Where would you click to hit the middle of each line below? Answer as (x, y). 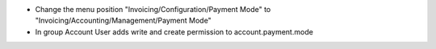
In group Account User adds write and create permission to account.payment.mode (174, 31)
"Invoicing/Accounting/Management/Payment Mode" (123, 21)
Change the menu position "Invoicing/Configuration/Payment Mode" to (153, 9)
